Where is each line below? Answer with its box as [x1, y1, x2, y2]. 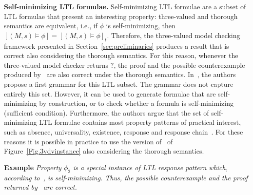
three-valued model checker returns [4, 59, 109, 70]
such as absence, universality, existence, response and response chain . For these [4, 126, 243, 136]
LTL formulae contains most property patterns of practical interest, [39, 117, 241, 127]
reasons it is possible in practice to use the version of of [4, 136, 173, 146]
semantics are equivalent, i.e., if [4, 20, 97, 31]
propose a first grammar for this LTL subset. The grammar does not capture [4, 78, 234, 89]
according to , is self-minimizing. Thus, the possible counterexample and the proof [4, 172, 248, 182]
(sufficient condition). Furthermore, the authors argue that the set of [4, 107, 209, 117]
